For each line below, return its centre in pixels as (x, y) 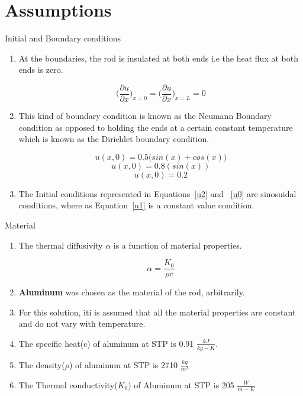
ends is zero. (41, 70)
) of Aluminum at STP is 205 (181, 384)
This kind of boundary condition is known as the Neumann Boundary (145, 115)
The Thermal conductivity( (68, 384)
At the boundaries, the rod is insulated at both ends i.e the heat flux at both (158, 58)
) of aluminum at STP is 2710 (123, 364)
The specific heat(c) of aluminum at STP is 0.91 (106, 343)
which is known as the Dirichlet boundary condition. (114, 139)
